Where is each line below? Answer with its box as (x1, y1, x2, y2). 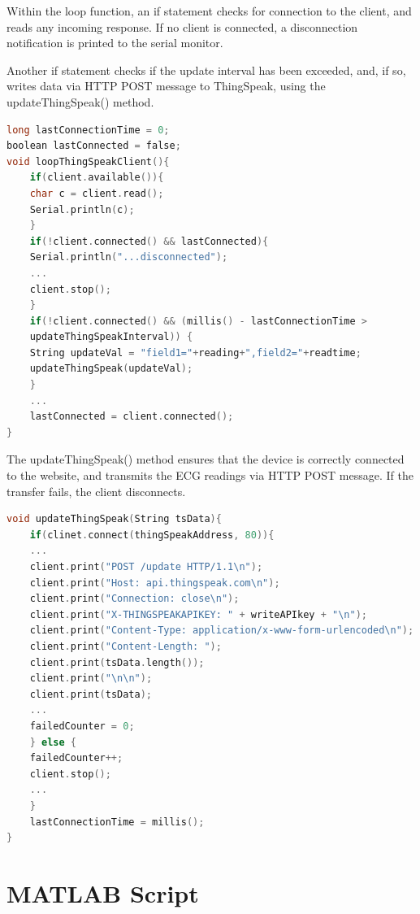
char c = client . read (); (29, 187, 164, 199)
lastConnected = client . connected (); (29, 411, 234, 423)
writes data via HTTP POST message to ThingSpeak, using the (6, 77, 326, 94)
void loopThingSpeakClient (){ (6, 155, 170, 168)
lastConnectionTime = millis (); (29, 816, 205, 828)
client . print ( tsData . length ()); (29, 656, 205, 668)
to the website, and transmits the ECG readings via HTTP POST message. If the (6, 467, 414, 484)
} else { (29, 736, 76, 748)
